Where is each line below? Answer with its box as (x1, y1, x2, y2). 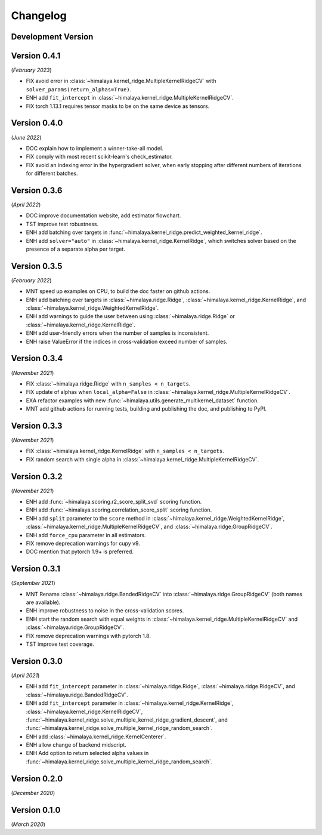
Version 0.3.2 (11, 472, 63, 482)
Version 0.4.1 (11, 51, 61, 61)
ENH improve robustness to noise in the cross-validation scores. (26, 607, 184, 614)
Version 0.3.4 (11, 353, 63, 363)
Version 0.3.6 (11, 185, 63, 195)
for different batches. (26, 170, 78, 177)
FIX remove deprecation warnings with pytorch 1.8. (26, 632, 151, 639)
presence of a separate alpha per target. (26, 245, 125, 252)
